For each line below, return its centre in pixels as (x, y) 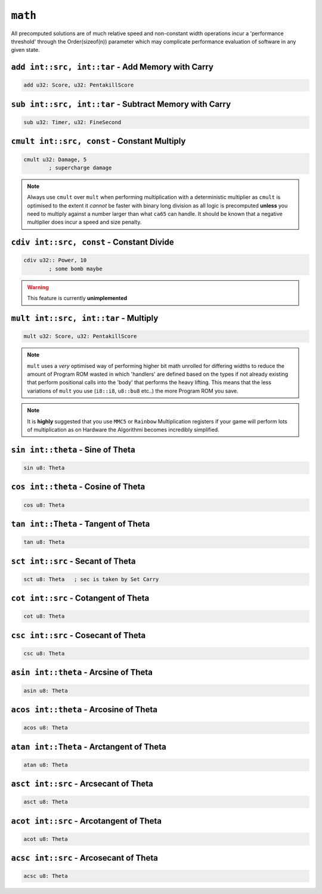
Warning (38, 287)
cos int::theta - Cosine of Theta (78, 487)
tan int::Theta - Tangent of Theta (80, 524)
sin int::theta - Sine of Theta (73, 449)
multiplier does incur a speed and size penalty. (84, 222)
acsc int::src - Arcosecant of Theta (84, 858)
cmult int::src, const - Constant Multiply (98, 141)
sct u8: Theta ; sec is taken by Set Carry (91, 579)
